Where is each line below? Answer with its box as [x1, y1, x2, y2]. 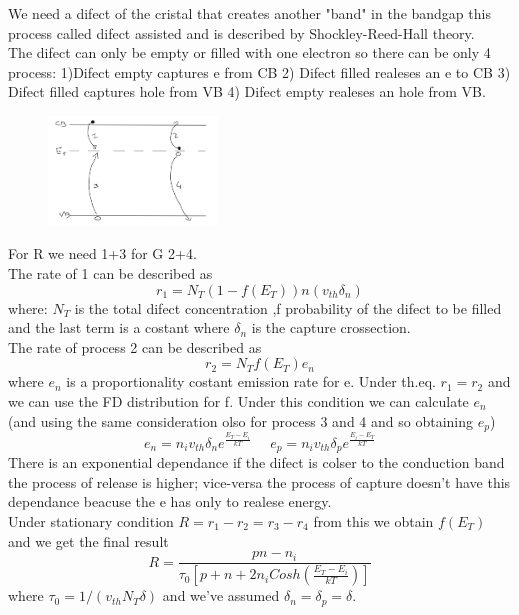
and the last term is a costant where [8, 317, 230, 338]
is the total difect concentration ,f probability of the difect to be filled [74, 297, 502, 318]
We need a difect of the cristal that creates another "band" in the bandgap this [8, 3, 491, 23]
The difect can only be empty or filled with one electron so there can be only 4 [8, 42, 491, 63]
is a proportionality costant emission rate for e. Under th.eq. [66, 371, 436, 392]
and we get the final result [8, 530, 169, 551]
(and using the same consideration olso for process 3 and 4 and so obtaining [8, 410, 473, 431]
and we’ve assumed [162, 585, 280, 606]
